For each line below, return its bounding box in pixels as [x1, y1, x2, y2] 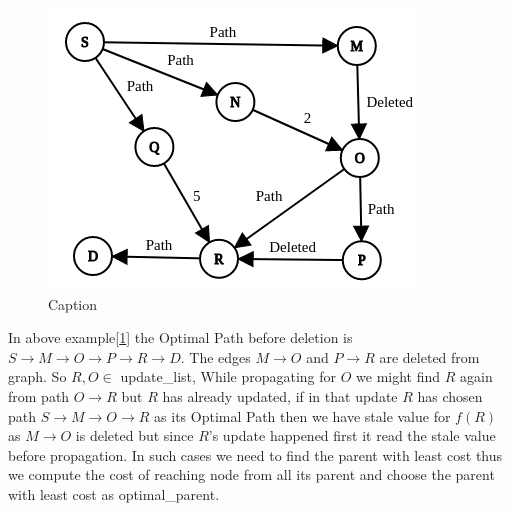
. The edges [180, 346, 251, 367]
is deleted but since [75, 425, 194, 446]
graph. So [8, 366, 67, 387]
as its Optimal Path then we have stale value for [154, 405, 451, 426]
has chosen [417, 385, 483, 406]
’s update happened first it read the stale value [208, 425, 496, 446]
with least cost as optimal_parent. [8, 483, 220, 504]
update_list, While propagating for [120, 366, 337, 387]
